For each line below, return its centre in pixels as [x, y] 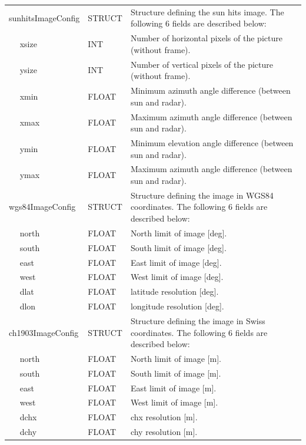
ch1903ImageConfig [44, 332]
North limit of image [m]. [176, 358]
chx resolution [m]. [164, 417]
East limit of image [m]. [173, 388]
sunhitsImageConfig [44, 17]
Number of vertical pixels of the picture [202, 64]
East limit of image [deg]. [176, 262]
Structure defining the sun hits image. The [207, 11]
